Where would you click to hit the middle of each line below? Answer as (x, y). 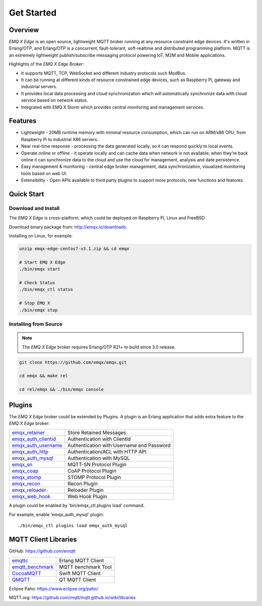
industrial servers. (39, 87)
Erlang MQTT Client (82, 560)
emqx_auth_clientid (34, 439)
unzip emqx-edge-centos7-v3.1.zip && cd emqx (74, 249)
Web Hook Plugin (87, 497)
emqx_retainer (28, 433)
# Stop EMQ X (35, 303)
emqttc (20, 560)
